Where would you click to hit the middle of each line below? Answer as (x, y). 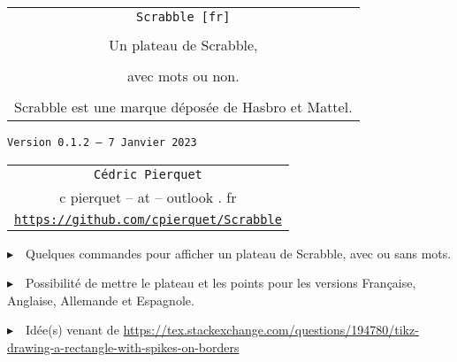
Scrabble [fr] (183, 17)
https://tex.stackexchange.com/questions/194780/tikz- (271, 330)
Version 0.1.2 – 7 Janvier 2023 (102, 142)
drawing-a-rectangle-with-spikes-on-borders (123, 347)
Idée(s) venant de (72, 330)
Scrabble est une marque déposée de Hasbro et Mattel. (183, 107)
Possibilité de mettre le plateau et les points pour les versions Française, (221, 283)
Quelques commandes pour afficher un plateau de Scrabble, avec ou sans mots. (239, 253)
